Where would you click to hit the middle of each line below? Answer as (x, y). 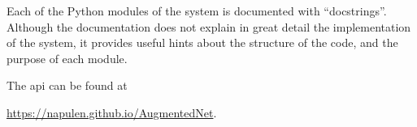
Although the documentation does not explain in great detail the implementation (209, 26)
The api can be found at (67, 85)
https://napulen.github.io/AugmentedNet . (112, 112)
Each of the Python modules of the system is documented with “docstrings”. (197, 11)
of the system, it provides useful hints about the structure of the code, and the (202, 42)
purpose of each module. (67, 58)
